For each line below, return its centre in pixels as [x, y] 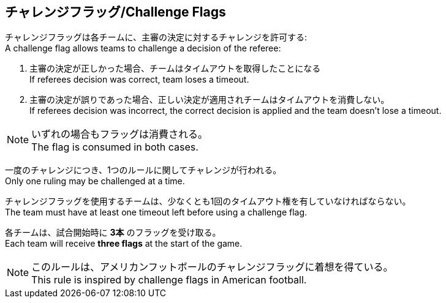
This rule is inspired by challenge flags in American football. [169, 280]
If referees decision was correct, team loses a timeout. [139, 80]
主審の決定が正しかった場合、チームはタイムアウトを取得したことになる [175, 69]
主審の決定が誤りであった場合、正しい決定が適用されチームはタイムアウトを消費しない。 [210, 100]
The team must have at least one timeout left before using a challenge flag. [156, 212]
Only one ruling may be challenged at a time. [95, 181]
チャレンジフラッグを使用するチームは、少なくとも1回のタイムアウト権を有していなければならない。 [208, 201]
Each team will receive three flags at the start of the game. [124, 244]
